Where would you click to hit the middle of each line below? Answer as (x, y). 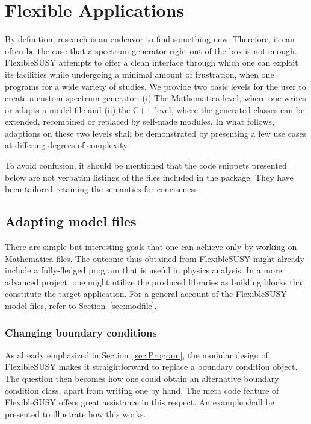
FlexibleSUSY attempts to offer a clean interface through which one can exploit (152, 62)
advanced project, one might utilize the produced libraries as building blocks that (155, 282)
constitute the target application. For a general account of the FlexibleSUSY (146, 294)
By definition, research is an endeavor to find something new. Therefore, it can (150, 39)
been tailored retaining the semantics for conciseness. (103, 189)
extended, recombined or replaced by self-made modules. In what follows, (140, 121)
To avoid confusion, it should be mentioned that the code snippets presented (146, 165)
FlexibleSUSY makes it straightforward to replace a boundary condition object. (151, 366)
